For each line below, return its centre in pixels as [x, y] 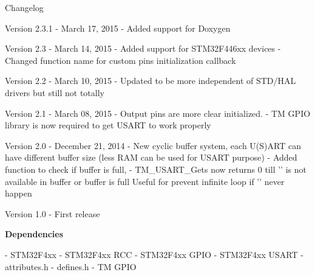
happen [19, 193]
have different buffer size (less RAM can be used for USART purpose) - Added [151, 157]
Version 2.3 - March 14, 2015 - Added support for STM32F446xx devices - [143, 48]
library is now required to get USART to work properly [108, 125]
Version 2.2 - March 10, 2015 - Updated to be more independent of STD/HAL [151, 81]
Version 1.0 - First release [52, 213]
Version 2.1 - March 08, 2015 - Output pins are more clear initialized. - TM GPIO [158, 113]
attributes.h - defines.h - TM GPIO [71, 266]
